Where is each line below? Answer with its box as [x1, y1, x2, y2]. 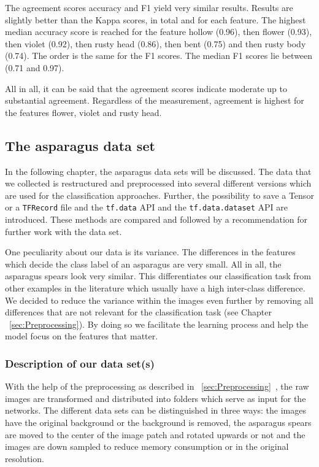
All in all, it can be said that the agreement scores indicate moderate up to [5, 82, 287, 95]
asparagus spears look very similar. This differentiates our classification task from [5, 269, 311, 282]
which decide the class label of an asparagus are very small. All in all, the [5, 257, 282, 270]
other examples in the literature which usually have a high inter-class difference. [5, 281, 306, 294]
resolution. [5, 452, 44, 465]
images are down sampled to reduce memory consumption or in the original [5, 440, 289, 453]
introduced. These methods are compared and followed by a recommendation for [5, 212, 308, 225]
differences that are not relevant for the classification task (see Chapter [5, 306, 272, 318]
